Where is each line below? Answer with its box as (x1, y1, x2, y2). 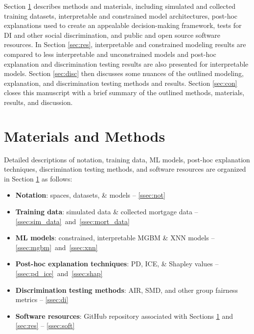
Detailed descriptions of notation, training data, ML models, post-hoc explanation (4, 154, 250, 164)
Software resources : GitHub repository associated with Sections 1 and (15, 310, 233, 321)
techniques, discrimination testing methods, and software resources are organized (4, 164, 246, 174)
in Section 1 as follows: (4, 173, 72, 183)
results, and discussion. (4, 97, 73, 107)
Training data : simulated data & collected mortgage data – (15, 206, 198, 217)
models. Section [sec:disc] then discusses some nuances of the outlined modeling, (4, 68, 244, 78)
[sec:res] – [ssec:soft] (15, 320, 75, 331)
